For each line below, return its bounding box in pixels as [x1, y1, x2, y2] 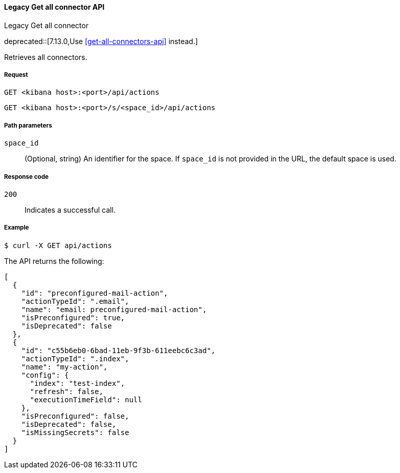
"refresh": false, [30, 387, 103, 396]
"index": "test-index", [30, 379, 125, 387]
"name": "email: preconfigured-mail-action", [21, 305, 207, 314]
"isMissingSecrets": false [21, 428, 129, 437]
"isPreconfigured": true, [21, 313, 125, 322]
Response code [4, 173, 49, 180]
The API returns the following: [4, 256, 104, 265]
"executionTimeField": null [30, 395, 142, 404]
